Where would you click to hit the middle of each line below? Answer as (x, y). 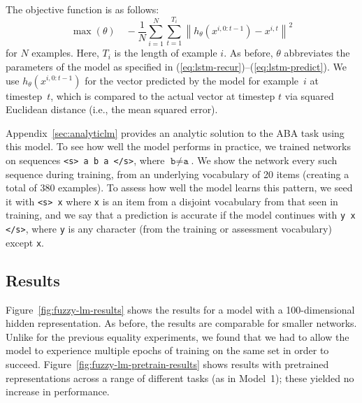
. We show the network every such (264, 160)
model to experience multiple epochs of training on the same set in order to (167, 350)
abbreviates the (317, 53)
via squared (309, 95)
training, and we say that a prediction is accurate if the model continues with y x (181, 215)
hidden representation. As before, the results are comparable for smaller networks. (181, 323)
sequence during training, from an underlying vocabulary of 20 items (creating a (178, 174)
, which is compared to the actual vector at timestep (163, 95)
